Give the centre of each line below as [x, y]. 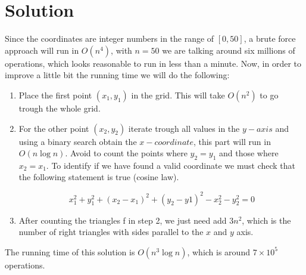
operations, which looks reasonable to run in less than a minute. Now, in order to [153, 63]
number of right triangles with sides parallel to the [111, 232]
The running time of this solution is [70, 251]
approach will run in [42, 50]
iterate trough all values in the [184, 128]
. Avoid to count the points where [126, 153]
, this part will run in [232, 141]
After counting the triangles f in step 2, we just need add [123, 220]
